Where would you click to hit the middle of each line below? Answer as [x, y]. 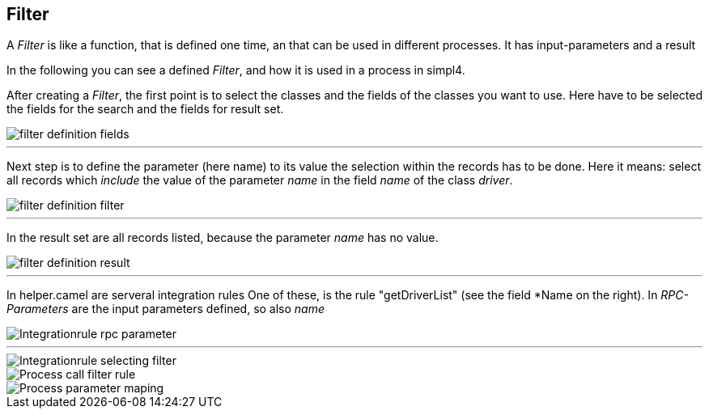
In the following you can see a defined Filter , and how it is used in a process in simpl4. [236, 70]
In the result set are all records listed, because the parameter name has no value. [223, 238]
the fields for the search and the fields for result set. [145, 109]
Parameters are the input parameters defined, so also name [166, 309]
